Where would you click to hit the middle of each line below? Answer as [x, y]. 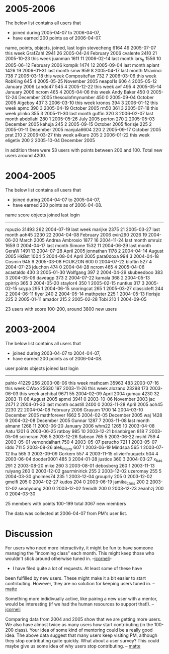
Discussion [29, 534]
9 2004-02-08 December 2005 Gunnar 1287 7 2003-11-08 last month [77, 421]
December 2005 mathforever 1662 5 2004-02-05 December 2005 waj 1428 [84, 415]
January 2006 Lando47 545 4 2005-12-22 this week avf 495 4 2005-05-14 [83, 86]
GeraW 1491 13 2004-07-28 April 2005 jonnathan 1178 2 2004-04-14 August [84, 251]
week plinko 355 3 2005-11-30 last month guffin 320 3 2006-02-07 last [79, 113]
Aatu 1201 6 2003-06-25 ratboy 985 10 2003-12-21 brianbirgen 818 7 [77, 431]
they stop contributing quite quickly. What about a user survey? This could [82, 640]
